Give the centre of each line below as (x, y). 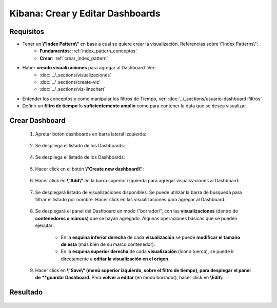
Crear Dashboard (37, 120)
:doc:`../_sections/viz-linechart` (73, 89)
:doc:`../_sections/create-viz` (70, 82)
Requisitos (27, 32)
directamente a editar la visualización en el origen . (115, 259)
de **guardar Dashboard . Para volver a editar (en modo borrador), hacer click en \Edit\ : (129, 278)
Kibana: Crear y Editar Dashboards (85, 13)
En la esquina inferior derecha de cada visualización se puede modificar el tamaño (151, 237)
